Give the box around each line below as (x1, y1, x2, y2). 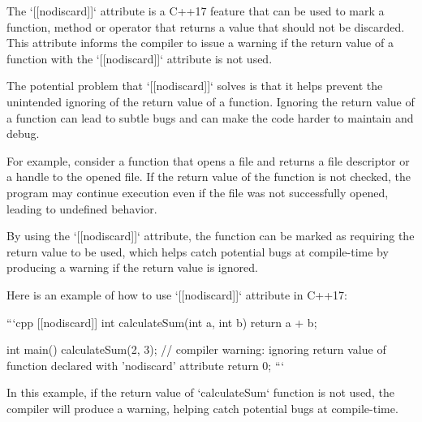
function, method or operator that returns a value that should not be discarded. (6, 18, 405, 35)
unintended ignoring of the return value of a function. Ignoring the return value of (6, 93, 415, 110)
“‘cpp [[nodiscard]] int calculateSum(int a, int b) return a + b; (6, 313, 317, 330)
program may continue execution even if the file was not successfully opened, (6, 183, 389, 200)
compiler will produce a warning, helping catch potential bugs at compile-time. (6, 399, 398, 416)
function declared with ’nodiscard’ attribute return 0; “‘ (6, 356, 285, 373)
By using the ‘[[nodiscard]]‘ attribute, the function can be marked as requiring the (6, 227, 415, 244)
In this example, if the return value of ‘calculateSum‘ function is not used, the (6, 384, 394, 401)
